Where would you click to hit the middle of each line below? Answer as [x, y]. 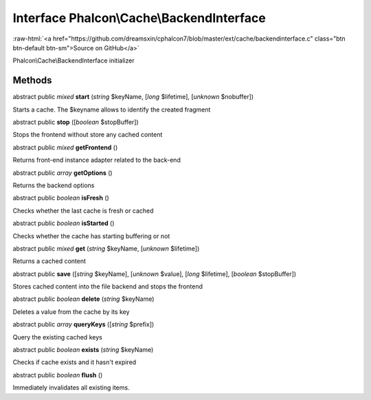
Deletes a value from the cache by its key [71, 312]
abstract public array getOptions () [63, 173]
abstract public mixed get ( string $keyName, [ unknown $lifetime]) [106, 249]
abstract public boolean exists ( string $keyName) [83, 350]
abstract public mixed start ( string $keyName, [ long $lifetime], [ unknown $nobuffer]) [133, 97]
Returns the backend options [54, 185]
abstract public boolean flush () [58, 375]
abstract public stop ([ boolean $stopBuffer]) [76, 122]
